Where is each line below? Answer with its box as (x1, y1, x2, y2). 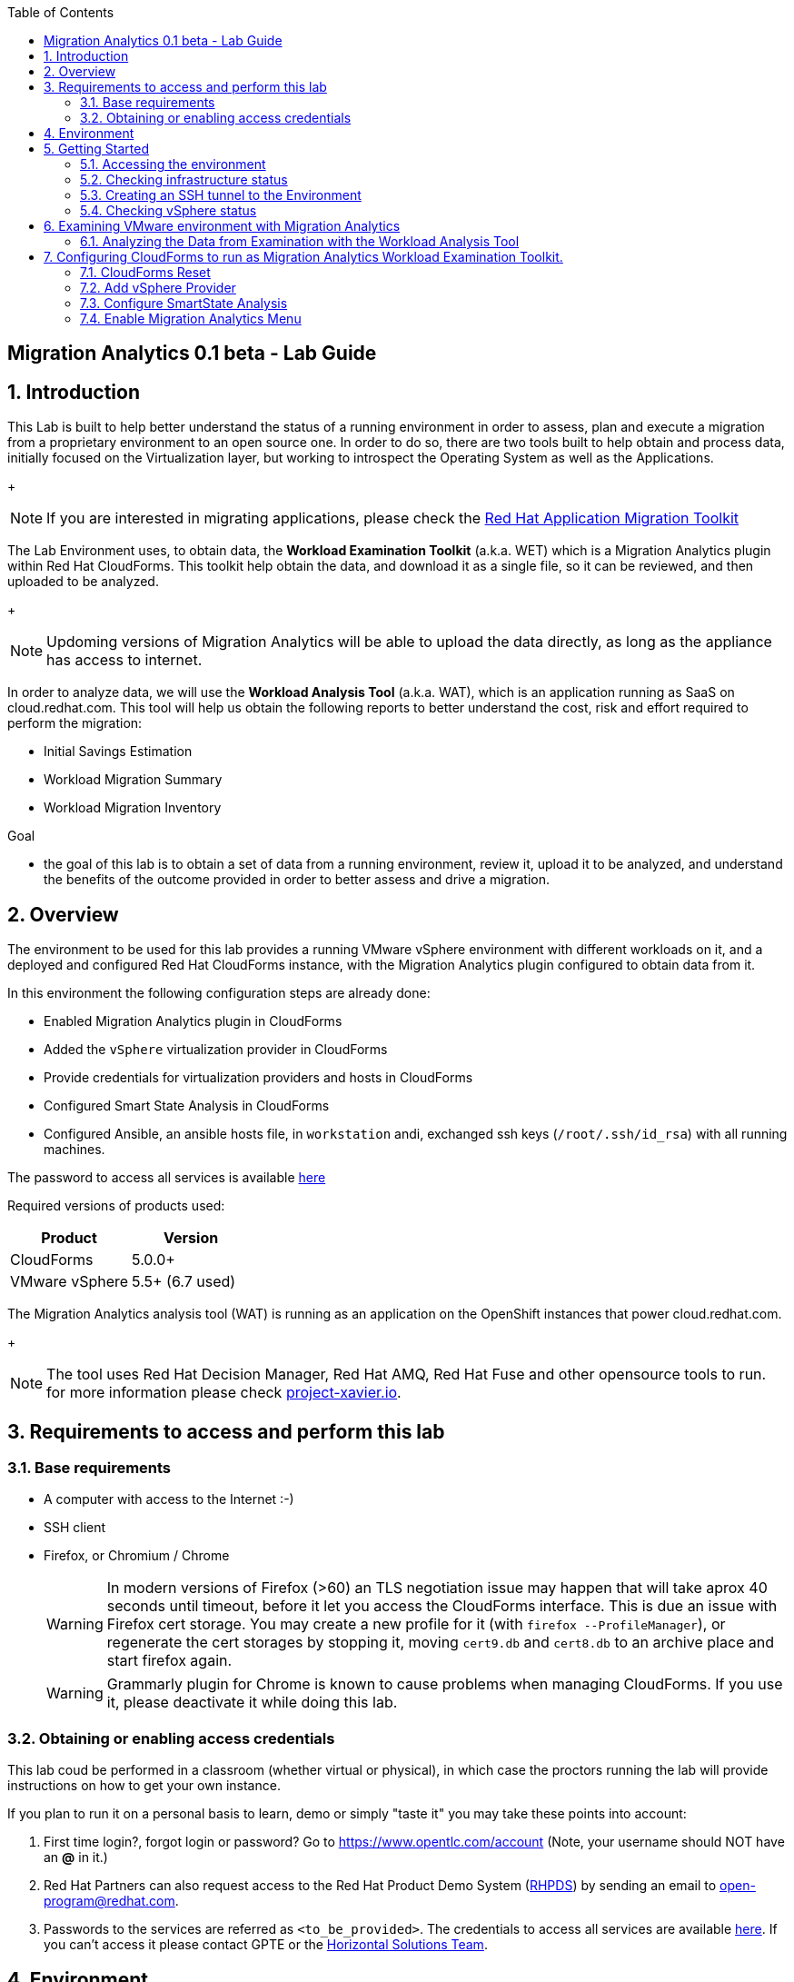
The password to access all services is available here (7, 1170, 326, 1186)
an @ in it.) (44, 1849, 108, 1866)
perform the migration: (7, 715, 143, 732)
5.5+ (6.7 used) (132, 1272, 236, 1291)
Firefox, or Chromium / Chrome (44, 1548, 230, 1564)
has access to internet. (46, 651, 203, 670)
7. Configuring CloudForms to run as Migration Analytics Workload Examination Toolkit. (44, 249, 563, 264)
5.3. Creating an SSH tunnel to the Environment (80, 187, 362, 203)
